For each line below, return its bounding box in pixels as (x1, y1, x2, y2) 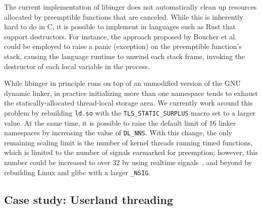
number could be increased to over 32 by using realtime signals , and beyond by (4, 157, 252, 168)
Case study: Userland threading (4, 191, 173, 207)
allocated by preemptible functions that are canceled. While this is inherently (4, 11, 243, 22)
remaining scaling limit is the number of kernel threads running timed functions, (4, 137, 253, 147)
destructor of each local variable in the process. (4, 61, 150, 71)
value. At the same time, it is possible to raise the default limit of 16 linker (4, 117, 236, 128)
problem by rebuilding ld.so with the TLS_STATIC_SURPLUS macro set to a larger (4, 107, 255, 118)
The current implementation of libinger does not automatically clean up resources (4, 2, 257, 12)
